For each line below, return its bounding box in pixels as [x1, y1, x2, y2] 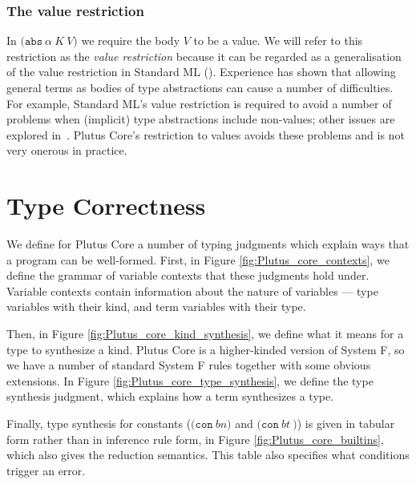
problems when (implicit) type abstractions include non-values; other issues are [6, 111, 395, 127]
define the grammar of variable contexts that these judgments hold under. [6, 267, 370, 284]
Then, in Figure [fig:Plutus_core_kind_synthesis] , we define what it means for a [6, 325, 404, 342]
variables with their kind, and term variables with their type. [6, 298, 306, 315]
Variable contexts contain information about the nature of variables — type [6, 282, 378, 299]
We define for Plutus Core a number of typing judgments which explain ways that [6, 236, 410, 252]
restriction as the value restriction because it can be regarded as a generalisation [6, 47, 402, 64]
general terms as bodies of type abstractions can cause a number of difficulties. [6, 79, 394, 95]
